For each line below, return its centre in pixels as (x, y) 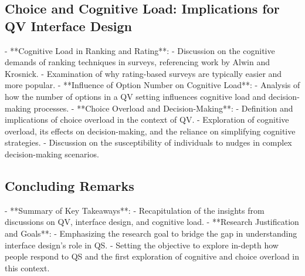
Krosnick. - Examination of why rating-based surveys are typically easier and (143, 73)
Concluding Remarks (70, 185)
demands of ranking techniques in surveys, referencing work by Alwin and (138, 62)
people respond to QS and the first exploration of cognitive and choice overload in (152, 256)
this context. (27, 267)
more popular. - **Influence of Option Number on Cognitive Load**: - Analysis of (152, 85)
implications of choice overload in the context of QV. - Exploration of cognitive (147, 120)
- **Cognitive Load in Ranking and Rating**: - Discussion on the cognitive (140, 50)
